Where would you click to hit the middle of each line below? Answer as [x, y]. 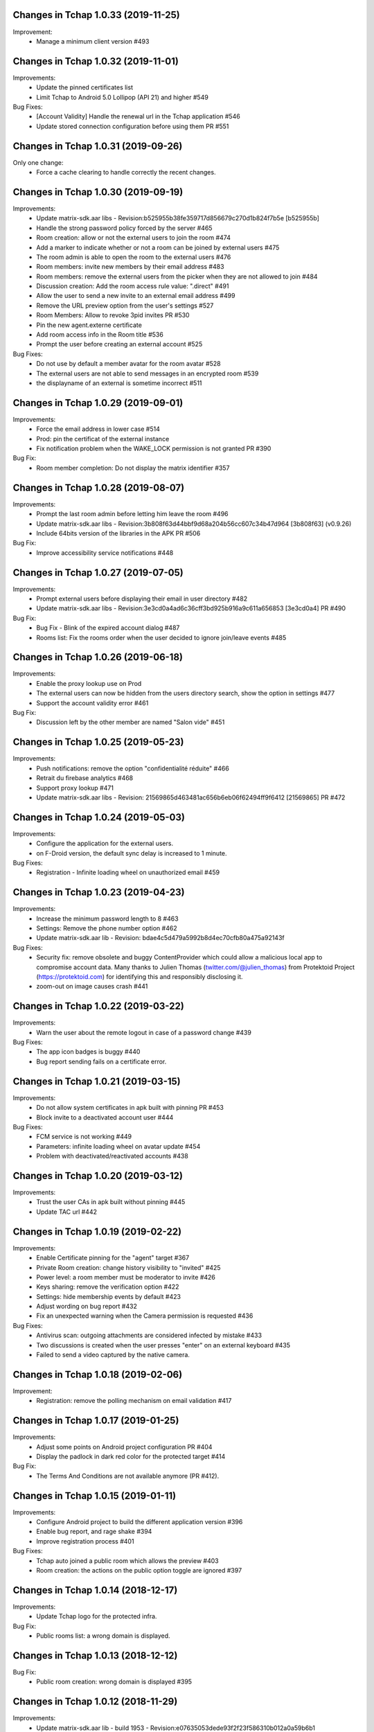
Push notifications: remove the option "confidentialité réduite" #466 [133, 768]
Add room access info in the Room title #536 [100, 335]
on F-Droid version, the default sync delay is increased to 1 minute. [132, 853]
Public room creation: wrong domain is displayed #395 [114, 1682]
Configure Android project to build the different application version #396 [140, 1522]
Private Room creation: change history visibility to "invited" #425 [128, 1267]
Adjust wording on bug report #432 [87, 1307]
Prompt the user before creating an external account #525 [119, 344]
